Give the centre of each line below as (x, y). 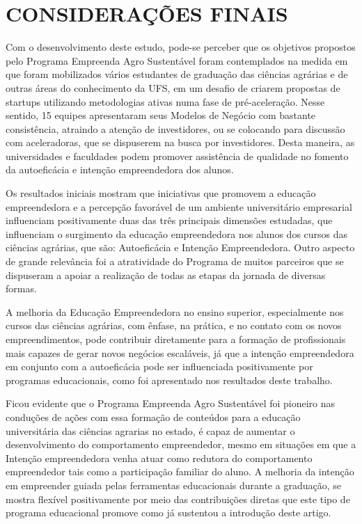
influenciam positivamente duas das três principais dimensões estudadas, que (169, 220)
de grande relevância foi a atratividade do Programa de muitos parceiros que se (175, 261)
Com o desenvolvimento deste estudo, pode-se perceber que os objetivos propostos (181, 47)
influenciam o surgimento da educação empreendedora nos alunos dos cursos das (177, 233)
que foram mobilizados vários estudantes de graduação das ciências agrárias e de (177, 74)
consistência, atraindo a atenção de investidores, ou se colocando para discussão (175, 128)
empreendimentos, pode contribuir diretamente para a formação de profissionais (176, 339)
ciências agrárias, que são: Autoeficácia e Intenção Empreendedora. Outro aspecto (180, 247)
